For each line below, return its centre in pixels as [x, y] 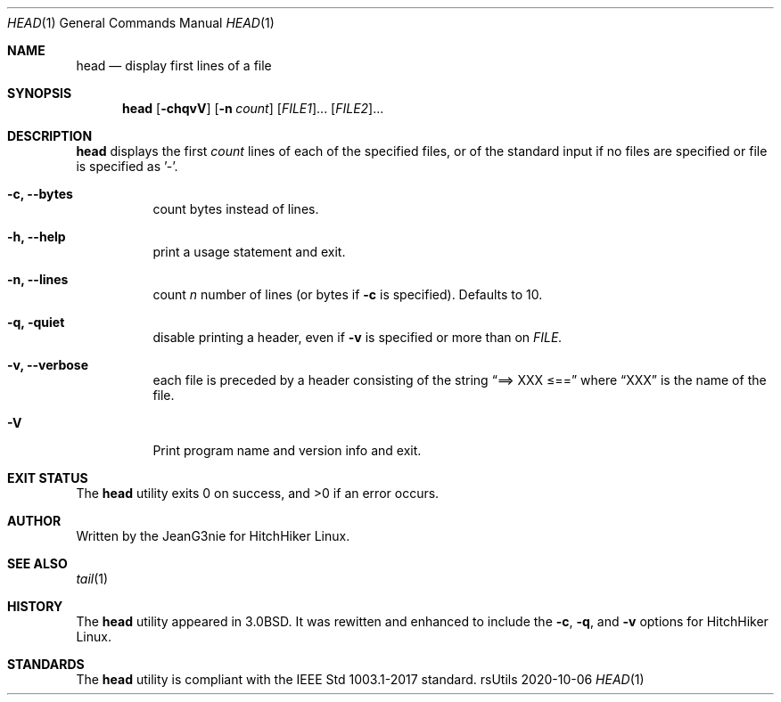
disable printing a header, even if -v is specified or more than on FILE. [358, 337]
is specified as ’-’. [127, 166]
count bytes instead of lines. [236, 209]
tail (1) [92, 579]
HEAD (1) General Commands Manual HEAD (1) [141, 23]
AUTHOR [34, 521]
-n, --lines [38, 279]
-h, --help [37, 237]
